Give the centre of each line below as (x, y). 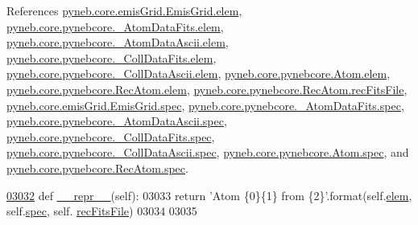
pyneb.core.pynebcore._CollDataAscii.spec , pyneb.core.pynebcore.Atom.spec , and (208, 152)
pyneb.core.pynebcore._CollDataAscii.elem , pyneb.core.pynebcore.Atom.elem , (199, 74)
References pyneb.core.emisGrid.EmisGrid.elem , (124, 10)
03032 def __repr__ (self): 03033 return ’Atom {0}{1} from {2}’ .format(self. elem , (209, 195)
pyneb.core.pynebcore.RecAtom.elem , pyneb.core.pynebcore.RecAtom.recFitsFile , (207, 89)
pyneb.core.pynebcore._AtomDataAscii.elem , (118, 42)
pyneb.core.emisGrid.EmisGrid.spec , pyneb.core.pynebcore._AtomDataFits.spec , (205, 105)
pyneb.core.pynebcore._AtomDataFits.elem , (115, 26)
